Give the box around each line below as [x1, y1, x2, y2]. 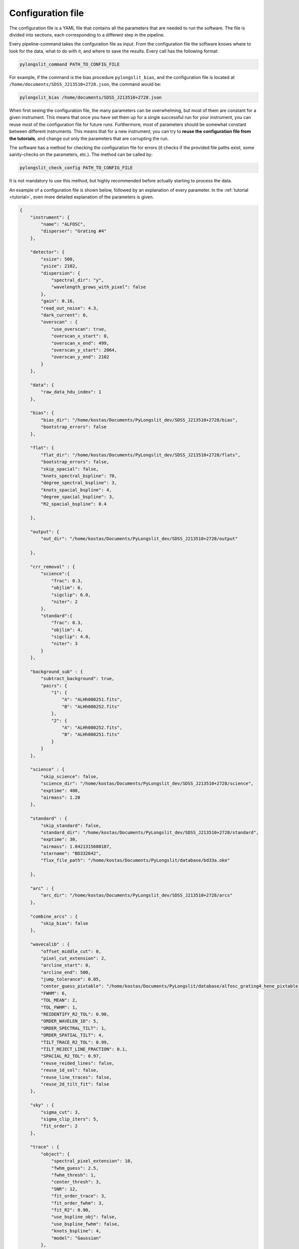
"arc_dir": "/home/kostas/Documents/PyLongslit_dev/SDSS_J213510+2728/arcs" [40, 892, 233, 898]
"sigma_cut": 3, [40, 1109, 81, 1115]
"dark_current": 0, [40, 312, 88, 318]
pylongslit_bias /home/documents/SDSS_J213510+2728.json [19, 95, 162, 100]
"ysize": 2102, [40, 263, 78, 269]
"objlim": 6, [51, 585, 83, 591]
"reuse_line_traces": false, [40, 1074, 112, 1080]
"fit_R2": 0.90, [51, 1207, 91, 1213]
